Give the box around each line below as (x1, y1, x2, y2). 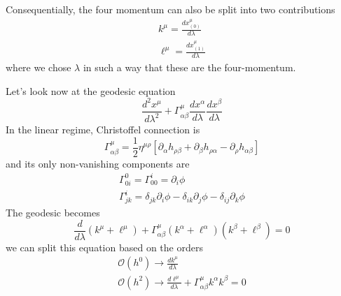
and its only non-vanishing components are (6, 156, 190, 170)
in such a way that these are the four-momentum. (83, 60, 296, 75)
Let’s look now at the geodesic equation (6, 83, 176, 98)
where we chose (6, 60, 71, 75)
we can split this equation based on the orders (6, 239, 203, 254)
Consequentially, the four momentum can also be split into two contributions (6, 2, 335, 16)
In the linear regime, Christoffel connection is (6, 122, 200, 137)
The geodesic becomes (6, 205, 100, 219)
